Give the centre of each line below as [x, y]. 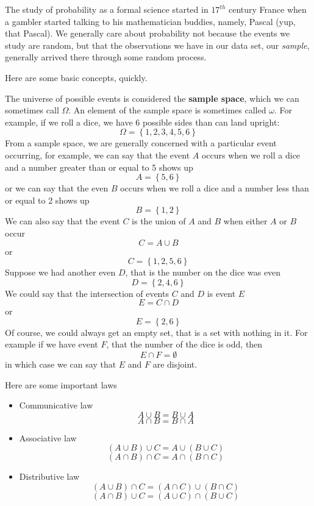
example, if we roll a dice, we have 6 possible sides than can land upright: [142, 122]
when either [245, 221]
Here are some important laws [61, 384]
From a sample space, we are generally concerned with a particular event [141, 143]
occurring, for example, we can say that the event [98, 155]
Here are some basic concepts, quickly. [76, 77]
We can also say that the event [62, 221]
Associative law [48, 437]
